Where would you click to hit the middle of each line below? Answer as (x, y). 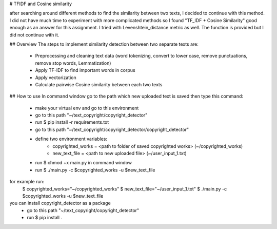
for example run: (27, 182)
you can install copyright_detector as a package (60, 203)
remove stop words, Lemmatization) (73, 63)
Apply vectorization (56, 78)
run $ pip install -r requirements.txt (72, 122)
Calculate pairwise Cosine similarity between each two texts (99, 84)
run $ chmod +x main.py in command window (84, 163)
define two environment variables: (71, 139)
